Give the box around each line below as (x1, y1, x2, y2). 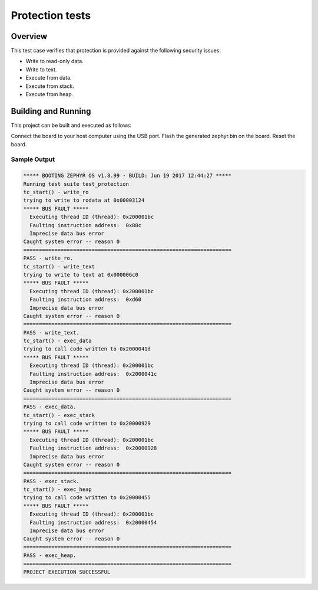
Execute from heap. (25, 91, 74, 98)
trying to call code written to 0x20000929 (23, 419, 151, 427)
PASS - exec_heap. (23, 552, 77, 559)
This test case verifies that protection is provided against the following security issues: (11, 47, 221, 54)
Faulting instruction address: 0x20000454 (29, 519, 157, 526)
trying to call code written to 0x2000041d (23, 346, 151, 352)
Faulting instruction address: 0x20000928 (29, 445, 157, 451)
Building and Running (11, 106, 91, 116)
